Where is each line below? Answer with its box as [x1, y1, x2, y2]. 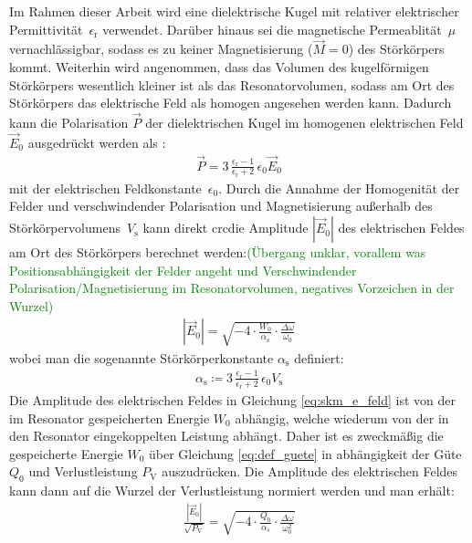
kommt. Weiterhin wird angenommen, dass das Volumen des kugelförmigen [9, 57, 429, 76]
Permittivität [9, 19, 83, 38]
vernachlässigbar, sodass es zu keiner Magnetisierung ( [9, 39, 313, 58]
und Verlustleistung [28, 462, 138, 481]
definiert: [294, 348, 344, 367]
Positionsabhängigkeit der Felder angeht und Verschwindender [9, 260, 357, 279]
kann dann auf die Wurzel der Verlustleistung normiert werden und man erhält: [9, 481, 455, 500]
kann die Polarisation [9, 113, 129, 131]
